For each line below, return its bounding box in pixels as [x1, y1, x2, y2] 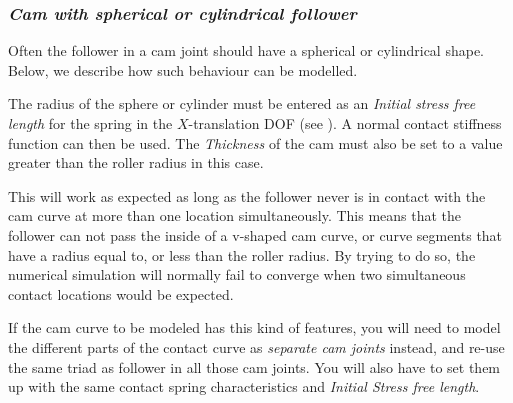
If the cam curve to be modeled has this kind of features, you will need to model [8, 317, 501, 338]
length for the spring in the [8, 113, 173, 133]
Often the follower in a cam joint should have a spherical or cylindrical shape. [8, 40, 485, 61]
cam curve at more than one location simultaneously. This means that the [8, 205, 462, 226]
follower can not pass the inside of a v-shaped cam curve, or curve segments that [8, 224, 503, 245]
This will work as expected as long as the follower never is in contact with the [8, 185, 486, 206]
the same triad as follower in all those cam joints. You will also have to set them [8, 356, 501, 377]
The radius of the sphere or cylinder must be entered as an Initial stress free [8, 93, 476, 114]
